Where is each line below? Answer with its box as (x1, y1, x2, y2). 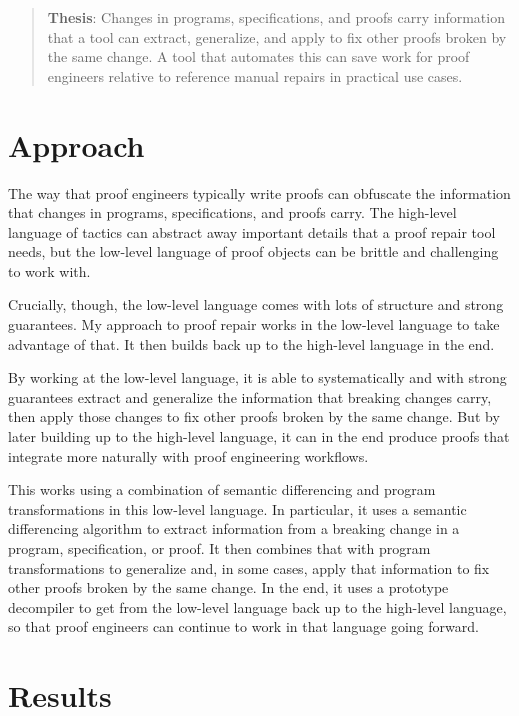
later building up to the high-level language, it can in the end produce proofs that (8, 426, 510, 447)
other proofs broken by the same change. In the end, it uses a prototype (8, 577, 449, 598)
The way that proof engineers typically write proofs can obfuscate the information (8, 182, 511, 203)
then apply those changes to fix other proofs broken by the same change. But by (8, 406, 500, 427)
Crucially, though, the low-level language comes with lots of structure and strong (8, 294, 504, 315)
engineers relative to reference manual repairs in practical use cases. (47, 65, 463, 86)
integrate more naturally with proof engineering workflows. (8, 445, 369, 466)
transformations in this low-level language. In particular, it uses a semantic (8, 498, 467, 519)
